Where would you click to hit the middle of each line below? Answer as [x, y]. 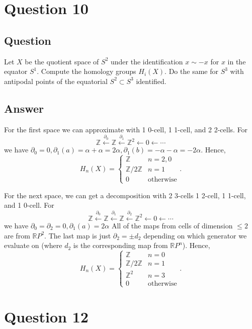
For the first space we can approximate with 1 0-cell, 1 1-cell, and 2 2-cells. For [126, 129]
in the [237, 61]
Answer [24, 108]
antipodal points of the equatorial [56, 81]
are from [17, 235]
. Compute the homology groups [87, 71]
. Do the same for [191, 71]
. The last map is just [78, 235]
